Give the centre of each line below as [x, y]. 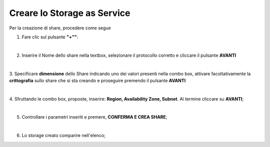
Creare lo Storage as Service [70, 13]
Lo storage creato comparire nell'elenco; [64, 136]
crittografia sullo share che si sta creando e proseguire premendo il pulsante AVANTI [97, 80]
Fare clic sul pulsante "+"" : [50, 37]
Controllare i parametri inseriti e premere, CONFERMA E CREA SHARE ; [94, 117]
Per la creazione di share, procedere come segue [60, 28]
